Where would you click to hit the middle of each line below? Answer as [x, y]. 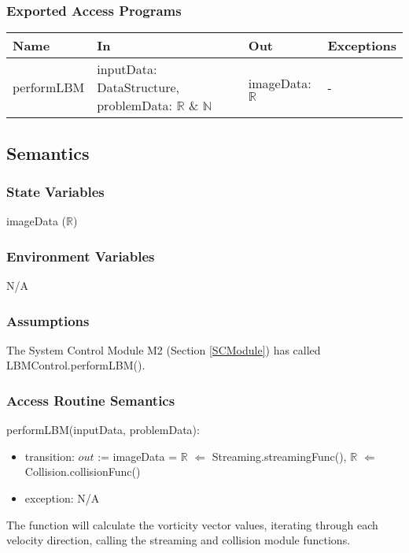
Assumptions [48, 320]
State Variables [55, 191]
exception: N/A [62, 498]
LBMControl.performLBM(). [76, 365]
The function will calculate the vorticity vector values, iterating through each [192, 524]
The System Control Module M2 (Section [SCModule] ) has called [164, 349]
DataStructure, [138, 87]
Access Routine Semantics [91, 400]
